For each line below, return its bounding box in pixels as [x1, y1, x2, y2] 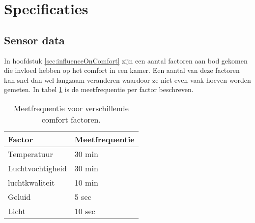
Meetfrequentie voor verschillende [13, 102, 129, 114]
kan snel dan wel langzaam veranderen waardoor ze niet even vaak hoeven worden [4, 74, 251, 85]
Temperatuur [8, 148, 53, 159]
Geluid [8, 191, 31, 202]
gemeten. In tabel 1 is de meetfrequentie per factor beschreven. [4, 84, 194, 95]
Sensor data [4, 32, 65, 47]
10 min [74, 176, 98, 188]
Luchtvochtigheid [8, 162, 67, 174]
